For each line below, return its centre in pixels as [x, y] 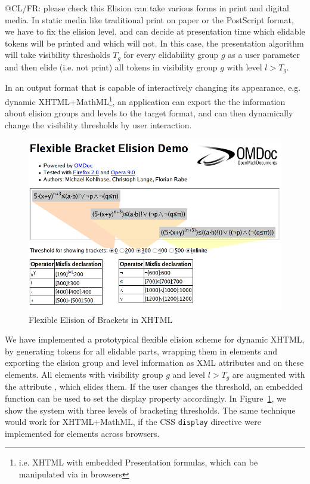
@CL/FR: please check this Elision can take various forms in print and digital [147, 8]
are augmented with [269, 374]
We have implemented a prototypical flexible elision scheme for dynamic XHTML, [155, 339]
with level [244, 67]
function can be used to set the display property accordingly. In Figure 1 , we [145, 398]
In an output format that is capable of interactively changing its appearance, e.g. [153, 87]
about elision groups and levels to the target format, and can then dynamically [149, 113]
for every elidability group [171, 55]
